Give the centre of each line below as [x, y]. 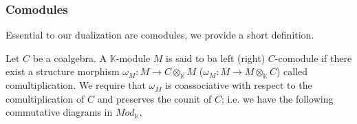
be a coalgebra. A [70, 58]
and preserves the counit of [154, 98]
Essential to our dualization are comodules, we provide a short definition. [160, 35]
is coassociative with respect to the [239, 85]
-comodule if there [313, 58]
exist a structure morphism [63, 71]
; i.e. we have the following [277, 98]
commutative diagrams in [59, 112]
